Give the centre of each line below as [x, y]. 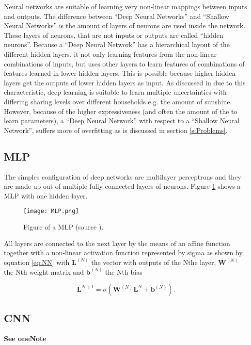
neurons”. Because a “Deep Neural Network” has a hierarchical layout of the [117, 44]
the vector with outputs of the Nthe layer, [154, 262]
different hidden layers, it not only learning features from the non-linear [110, 54]
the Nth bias [124, 271]
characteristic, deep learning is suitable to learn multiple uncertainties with [115, 92]
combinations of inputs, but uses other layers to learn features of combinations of [124, 63]
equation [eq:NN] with [37, 262]
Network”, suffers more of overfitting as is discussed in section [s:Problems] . [116, 130]
